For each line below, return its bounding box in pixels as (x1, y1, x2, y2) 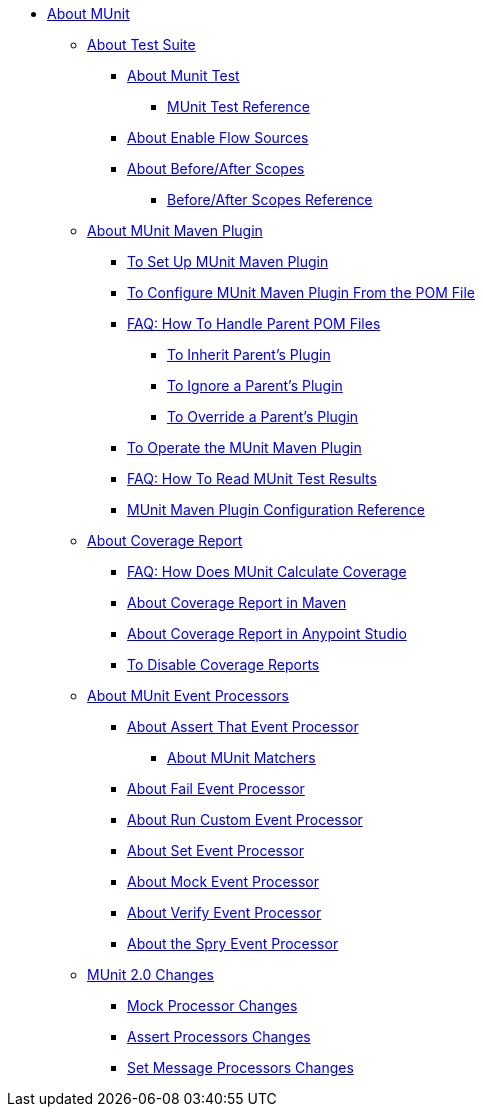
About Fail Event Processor (127, 780, 305, 797)
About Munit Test (127, 67, 240, 84)
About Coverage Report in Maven (127, 594, 347, 611)
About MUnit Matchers (167, 749, 316, 766)
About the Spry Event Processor (127, 935, 339, 952)
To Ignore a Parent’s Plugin (167, 377, 343, 394)
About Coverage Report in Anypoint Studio (127, 625, 407, 642)
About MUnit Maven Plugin (87, 222, 263, 239)
